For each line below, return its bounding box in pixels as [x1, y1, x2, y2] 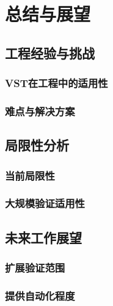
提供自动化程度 [5, 288, 75, 303]
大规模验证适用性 [5, 196, 85, 211]
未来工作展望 [5, 228, 82, 247]
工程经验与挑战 [5, 43, 95, 62]
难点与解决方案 [5, 103, 75, 118]
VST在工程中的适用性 [5, 75, 108, 91]
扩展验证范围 [5, 260, 65, 275]
